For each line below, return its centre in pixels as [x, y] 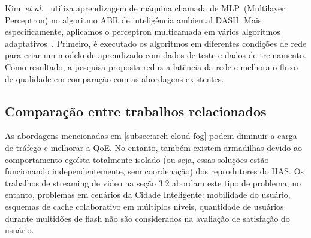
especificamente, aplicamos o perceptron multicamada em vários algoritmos [143, 31]
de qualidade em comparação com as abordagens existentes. [114, 78]
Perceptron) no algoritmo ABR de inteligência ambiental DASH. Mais [133, 19]
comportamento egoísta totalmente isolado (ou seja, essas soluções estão [137, 159]
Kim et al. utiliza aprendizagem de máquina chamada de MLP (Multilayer [145, 8]
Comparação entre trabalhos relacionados [136, 111]
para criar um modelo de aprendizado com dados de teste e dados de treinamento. [155, 55]
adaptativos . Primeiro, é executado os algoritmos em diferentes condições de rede [156, 43]
